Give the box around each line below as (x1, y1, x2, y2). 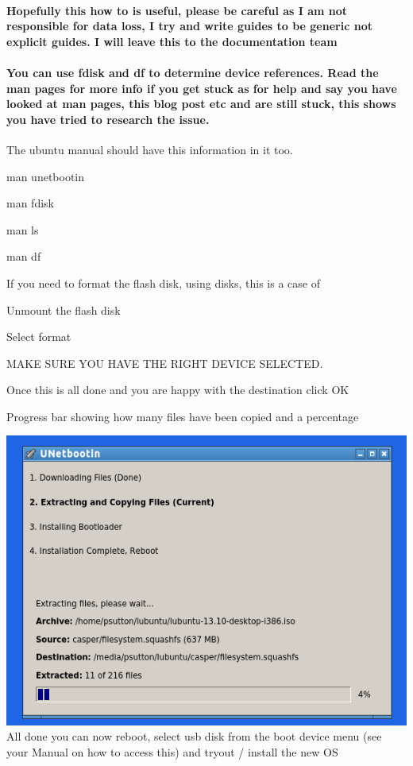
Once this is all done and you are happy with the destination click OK (6, 381, 349, 398)
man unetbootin (6, 168, 85, 184)
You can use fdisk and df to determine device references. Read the (6, 64, 379, 80)
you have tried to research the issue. (6, 110, 210, 127)
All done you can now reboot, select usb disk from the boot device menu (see (6, 728, 382, 745)
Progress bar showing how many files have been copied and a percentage (6, 408, 359, 424)
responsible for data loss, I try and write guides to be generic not (6, 17, 372, 34)
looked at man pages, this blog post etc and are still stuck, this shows (6, 95, 396, 112)
